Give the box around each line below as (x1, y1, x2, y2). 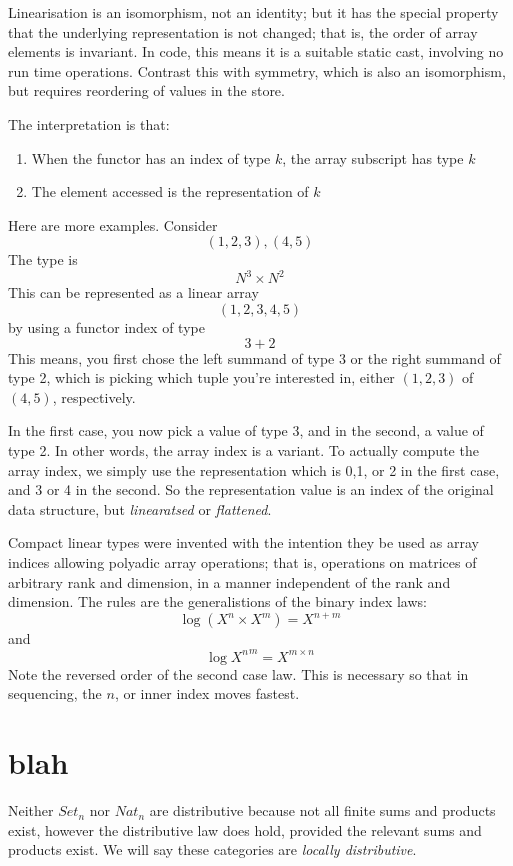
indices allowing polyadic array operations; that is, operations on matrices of (8, 551, 477, 572)
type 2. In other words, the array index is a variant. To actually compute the (8, 440, 479, 460)
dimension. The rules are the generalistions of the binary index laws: (8, 591, 427, 612)
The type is (8, 249, 78, 270)
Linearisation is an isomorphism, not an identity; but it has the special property (8, 2, 499, 22)
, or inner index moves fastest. (114, 683, 300, 704)
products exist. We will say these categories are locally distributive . (8, 839, 417, 860)
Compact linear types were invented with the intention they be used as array (8, 532, 479, 553)
